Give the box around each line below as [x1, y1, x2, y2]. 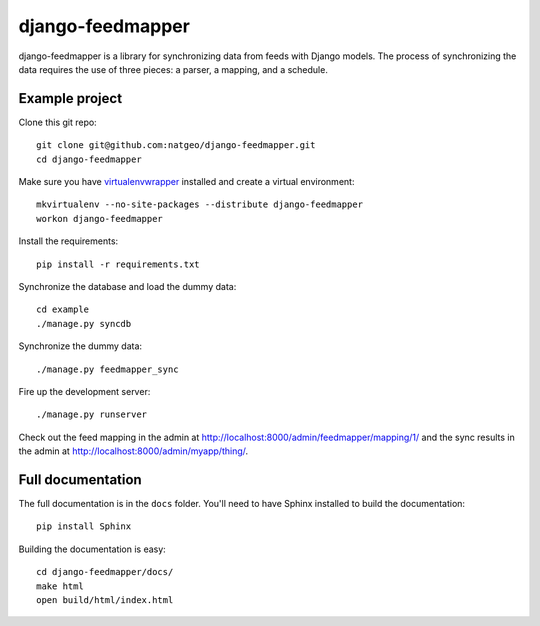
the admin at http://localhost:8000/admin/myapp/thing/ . [18, 445, 249, 457]
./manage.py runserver [36, 409, 148, 420]
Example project [18, 90, 123, 107]
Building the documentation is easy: [18, 543, 167, 555]
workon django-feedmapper [36, 213, 164, 224]
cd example [36, 304, 90, 315]
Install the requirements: [18, 235, 119, 247]
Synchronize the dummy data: [18, 340, 143, 352]
